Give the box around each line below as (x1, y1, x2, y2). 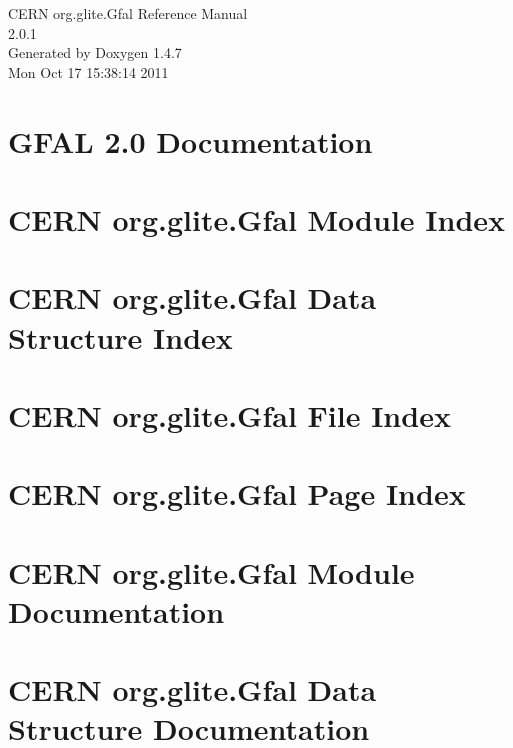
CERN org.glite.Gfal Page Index (8, 473, 466, 514)
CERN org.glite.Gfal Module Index (8, 198, 506, 239)
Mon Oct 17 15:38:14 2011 (8, 61, 169, 82)
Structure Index (8, 316, 233, 357)
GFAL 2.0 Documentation (8, 120, 373, 161)
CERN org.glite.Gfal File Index (8, 394, 451, 435)
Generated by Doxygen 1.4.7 (8, 42, 182, 63)
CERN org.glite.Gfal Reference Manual (8, 3, 248, 23)
